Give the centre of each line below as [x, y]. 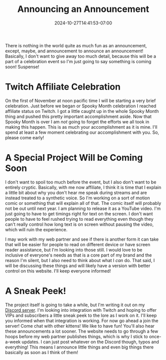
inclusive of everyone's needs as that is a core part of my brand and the [79, 255]
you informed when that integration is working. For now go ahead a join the [82, 320]
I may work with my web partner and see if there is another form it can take [82, 239]
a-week [13, 342]
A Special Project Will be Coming [74, 158]
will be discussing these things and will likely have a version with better [78, 266]
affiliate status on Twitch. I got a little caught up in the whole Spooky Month [82, 111]
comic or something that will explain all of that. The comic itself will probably [83, 203]
